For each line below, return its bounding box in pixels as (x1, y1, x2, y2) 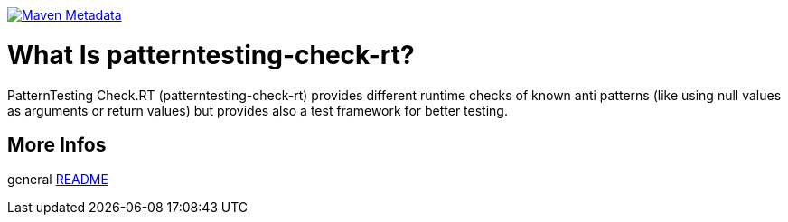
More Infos (7, 133, 107, 156)
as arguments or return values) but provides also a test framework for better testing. (7, 102, 508, 118)
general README (7, 171, 108, 188)
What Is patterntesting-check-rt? (7, 39, 415, 70)
